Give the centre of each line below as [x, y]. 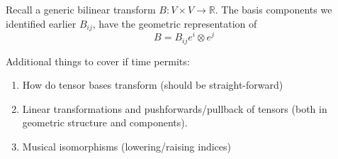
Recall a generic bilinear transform [81, 9]
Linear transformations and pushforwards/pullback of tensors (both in [175, 108]
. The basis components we [274, 9]
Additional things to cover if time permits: [98, 61]
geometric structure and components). [105, 122]
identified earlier [41, 23]
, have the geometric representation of [175, 23]
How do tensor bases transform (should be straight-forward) [153, 85]
